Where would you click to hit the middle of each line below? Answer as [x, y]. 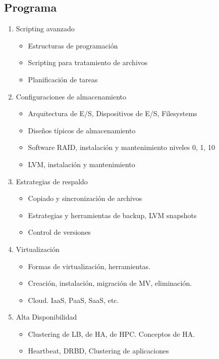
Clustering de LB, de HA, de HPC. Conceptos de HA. [112, 334]
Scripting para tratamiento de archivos [88, 62]
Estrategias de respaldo [52, 181]
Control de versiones [59, 232]
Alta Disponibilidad [46, 317]
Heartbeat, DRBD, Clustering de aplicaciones [98, 351]
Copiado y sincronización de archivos [85, 198]
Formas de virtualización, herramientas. [89, 266]
